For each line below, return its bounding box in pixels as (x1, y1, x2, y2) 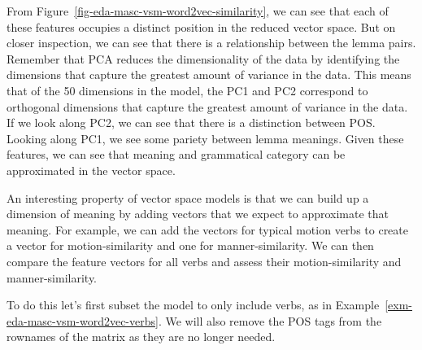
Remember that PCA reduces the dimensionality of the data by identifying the (7, 50, 400, 67)
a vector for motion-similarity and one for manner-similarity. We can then (7, 237, 374, 254)
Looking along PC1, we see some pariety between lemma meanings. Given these (7, 129, 404, 147)
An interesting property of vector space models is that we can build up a (7, 189, 369, 206)
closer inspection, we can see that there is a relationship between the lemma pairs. (7, 34, 416, 51)
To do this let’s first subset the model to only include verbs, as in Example (7, 296, 380, 313)
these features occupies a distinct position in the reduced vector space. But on (7, 18, 396, 35)
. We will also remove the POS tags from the (158, 312, 382, 329)
